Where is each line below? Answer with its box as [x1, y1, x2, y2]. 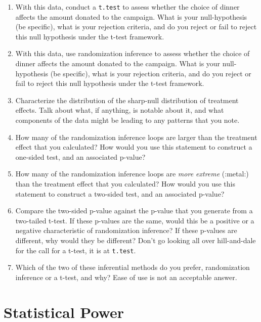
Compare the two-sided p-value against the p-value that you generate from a [15, 205, 253, 216]
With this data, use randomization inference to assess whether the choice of [15, 48, 250, 59]
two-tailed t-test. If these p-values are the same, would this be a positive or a [15, 215, 254, 225]
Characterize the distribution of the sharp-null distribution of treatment [15, 95, 239, 105]
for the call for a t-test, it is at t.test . [15, 245, 136, 255]
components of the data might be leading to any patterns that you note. [15, 115, 240, 125]
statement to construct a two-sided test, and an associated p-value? [15, 188, 225, 199]
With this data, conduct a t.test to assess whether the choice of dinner [15, 2, 240, 12]
